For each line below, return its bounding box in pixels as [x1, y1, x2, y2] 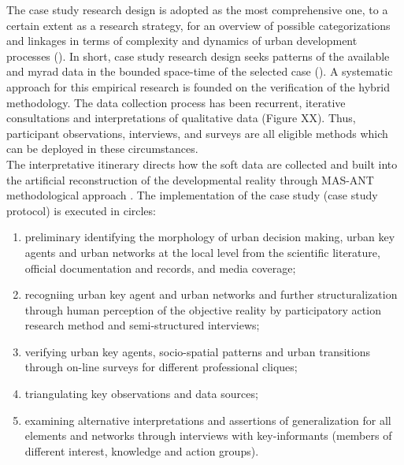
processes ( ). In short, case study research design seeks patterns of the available [6, 47, 390, 64]
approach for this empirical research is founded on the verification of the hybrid [6, 78, 391, 95]
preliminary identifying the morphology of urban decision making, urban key [24, 229, 395, 245]
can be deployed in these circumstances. [6, 140, 198, 157]
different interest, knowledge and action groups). [24, 442, 259, 459]
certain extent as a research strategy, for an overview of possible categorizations [6, 17, 391, 33]
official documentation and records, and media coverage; [24, 259, 296, 276]
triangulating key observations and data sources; [24, 385, 258, 402]
